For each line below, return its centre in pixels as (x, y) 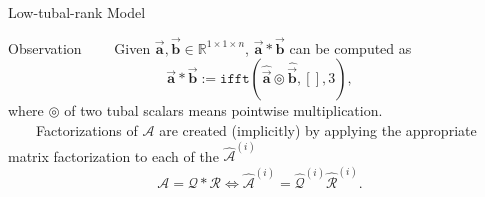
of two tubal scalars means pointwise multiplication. (223, 110)
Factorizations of (86, 130)
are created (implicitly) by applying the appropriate (318, 130)
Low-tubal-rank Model (77, 12)
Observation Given (79, 47)
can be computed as (350, 47)
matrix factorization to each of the (113, 155)
